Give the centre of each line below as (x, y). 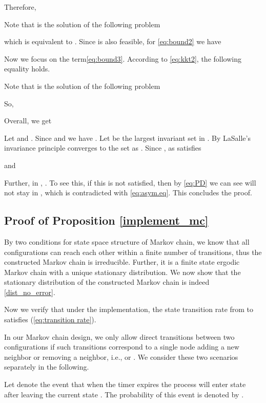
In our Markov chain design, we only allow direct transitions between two (119, 336)
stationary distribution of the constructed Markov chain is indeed (107, 282)
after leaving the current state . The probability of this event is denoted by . (124, 394)
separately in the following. (47, 367)
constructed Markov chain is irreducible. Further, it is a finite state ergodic (122, 262)
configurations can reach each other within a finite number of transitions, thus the (133, 252)
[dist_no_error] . (30, 292)
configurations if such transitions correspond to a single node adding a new (122, 347)
